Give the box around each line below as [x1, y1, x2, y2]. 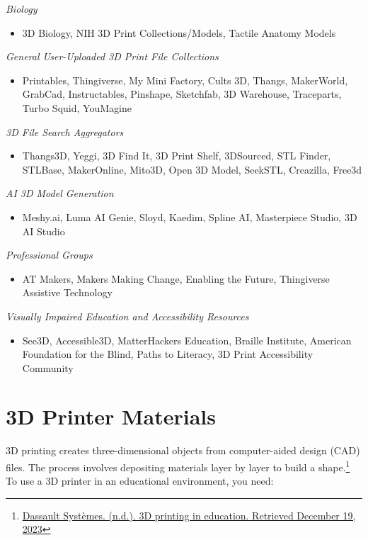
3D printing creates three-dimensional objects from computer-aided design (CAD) [6, 443, 360, 458]
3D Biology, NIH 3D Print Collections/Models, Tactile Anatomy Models [22, 25, 336, 40]
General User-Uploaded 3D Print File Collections [6, 49, 219, 64]
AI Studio [22, 223, 65, 238]
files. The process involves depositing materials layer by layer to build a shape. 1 [6, 458, 350, 474]
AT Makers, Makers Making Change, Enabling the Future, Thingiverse [22, 271, 330, 286]
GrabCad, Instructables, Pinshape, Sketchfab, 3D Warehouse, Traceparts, [22, 86, 342, 101]
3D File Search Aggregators [6, 124, 124, 139]
